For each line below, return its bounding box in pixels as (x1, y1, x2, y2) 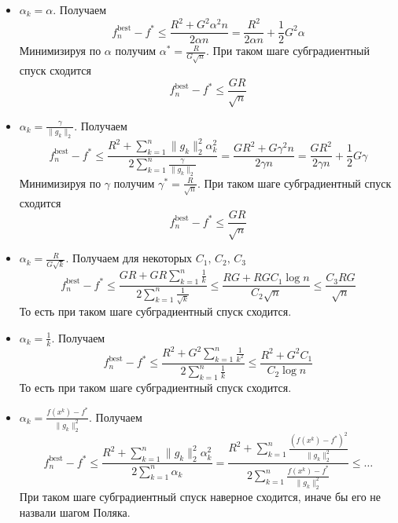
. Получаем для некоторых (65, 250, 193, 266)
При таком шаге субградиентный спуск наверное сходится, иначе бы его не (19, 488, 381, 504)
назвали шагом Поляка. (19, 503, 131, 520)
